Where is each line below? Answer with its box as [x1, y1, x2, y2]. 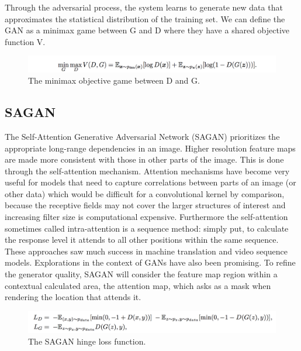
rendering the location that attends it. [5, 291, 141, 303]
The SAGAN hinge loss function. [28, 335, 146, 347]
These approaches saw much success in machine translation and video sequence [5, 245, 288, 257]
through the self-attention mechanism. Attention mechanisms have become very [5, 164, 290, 177]
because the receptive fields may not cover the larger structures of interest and [5, 199, 286, 211]
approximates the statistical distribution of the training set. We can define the [5, 12, 285, 25]
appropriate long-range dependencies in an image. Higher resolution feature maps [5, 142, 296, 154]
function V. [5, 35, 46, 47]
